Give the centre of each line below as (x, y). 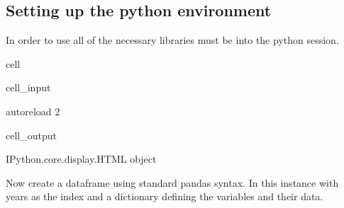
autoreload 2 (33, 111)
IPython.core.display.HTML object (81, 159)
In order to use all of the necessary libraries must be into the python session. (172, 40)
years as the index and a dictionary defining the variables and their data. (165, 196)
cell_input (28, 87)
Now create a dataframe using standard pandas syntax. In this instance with (172, 182)
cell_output (31, 135)
